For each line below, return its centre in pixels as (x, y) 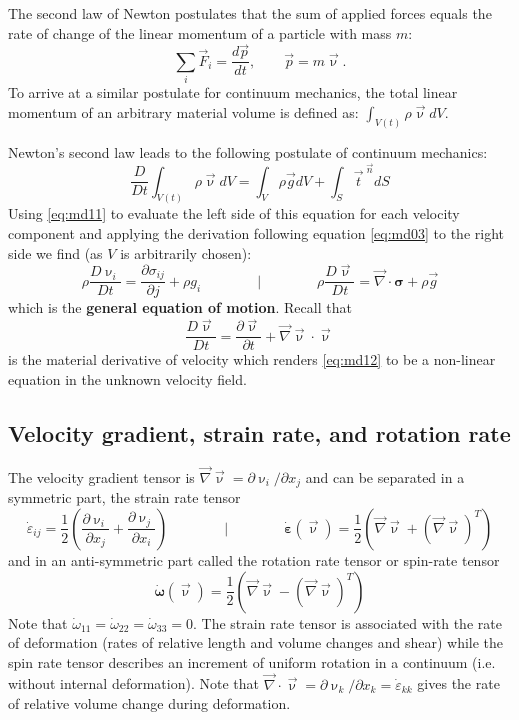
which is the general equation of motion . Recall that (180, 307)
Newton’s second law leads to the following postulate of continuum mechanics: (248, 151)
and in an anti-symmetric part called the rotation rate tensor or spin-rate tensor (254, 559)
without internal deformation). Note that (133, 683)
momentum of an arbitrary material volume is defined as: (183, 111)
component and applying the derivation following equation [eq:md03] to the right (256, 232)
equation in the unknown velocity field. (127, 378)
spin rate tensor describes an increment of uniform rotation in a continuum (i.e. (252, 661)
